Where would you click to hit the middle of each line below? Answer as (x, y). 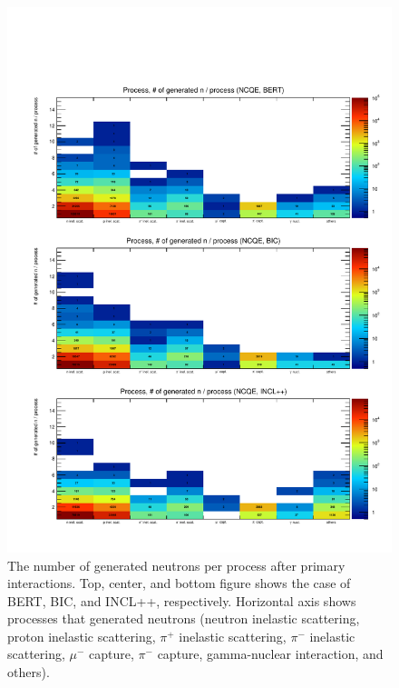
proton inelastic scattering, (82, 636)
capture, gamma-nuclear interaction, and (270, 654)
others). (29, 672)
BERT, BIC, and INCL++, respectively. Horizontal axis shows (182, 600)
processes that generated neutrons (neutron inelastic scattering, (184, 618)
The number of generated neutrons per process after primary (176, 565)
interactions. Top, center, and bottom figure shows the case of (179, 583)
